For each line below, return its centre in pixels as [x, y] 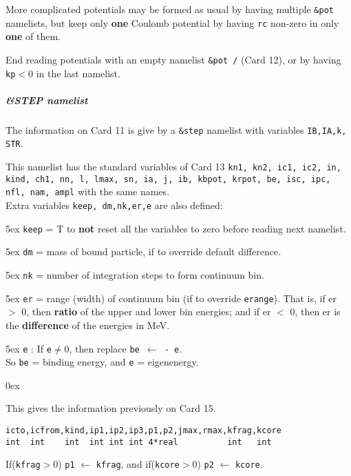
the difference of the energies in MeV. [88, 325]
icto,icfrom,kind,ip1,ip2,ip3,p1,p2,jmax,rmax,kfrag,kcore [143, 431]
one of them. [33, 36]
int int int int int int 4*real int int [139, 442]
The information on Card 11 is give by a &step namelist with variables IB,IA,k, [176, 129]
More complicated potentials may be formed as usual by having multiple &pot [170, 9]
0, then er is [315, 311]
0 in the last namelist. [74, 73]
